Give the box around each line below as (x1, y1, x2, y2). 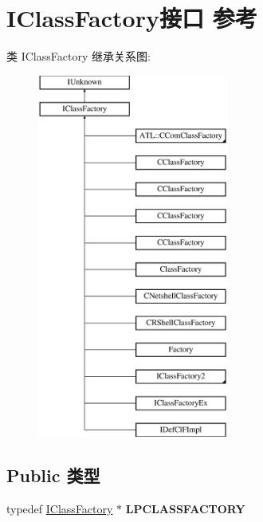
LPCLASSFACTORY (125, 500, 245, 517)
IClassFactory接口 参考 (6, 2, 257, 34)
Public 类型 (6, 463, 100, 488)
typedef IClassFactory (6, 500, 113, 517)
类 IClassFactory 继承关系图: (6, 48, 151, 65)
